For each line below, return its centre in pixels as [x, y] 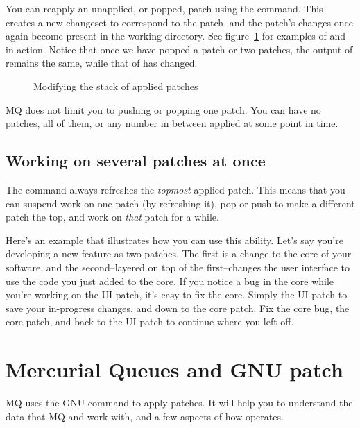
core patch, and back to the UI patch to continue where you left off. [150, 322]
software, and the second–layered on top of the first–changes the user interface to [178, 267]
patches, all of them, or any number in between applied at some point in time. [172, 123]
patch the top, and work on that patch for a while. [112, 217]
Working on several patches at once [136, 161]
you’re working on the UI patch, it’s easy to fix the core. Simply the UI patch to [177, 294]
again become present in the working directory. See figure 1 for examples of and [176, 36]
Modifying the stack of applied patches [116, 86]
